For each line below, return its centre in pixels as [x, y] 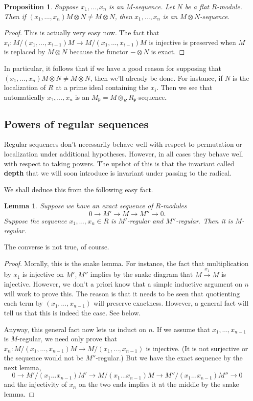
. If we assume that [181, 329]
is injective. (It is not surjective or [197, 348]
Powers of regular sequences [76, 123]
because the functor [99, 52]
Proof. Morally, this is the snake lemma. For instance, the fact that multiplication [126, 263]
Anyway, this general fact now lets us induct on [75, 329]
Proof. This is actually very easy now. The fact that [82, 33]
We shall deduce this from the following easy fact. [79, 189]
